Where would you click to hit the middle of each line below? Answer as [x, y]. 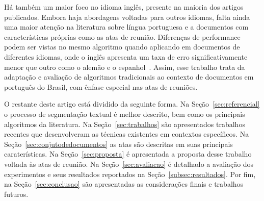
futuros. [16, 194]
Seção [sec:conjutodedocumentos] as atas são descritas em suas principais [118, 144]
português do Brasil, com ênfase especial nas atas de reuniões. [101, 86]
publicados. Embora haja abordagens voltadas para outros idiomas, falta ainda [127, 17]
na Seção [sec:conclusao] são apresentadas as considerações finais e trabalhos [124, 184]
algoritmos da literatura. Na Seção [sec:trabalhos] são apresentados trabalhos [125, 124]
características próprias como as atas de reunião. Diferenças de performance [122, 36]
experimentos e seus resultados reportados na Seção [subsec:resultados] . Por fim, [130, 174]
